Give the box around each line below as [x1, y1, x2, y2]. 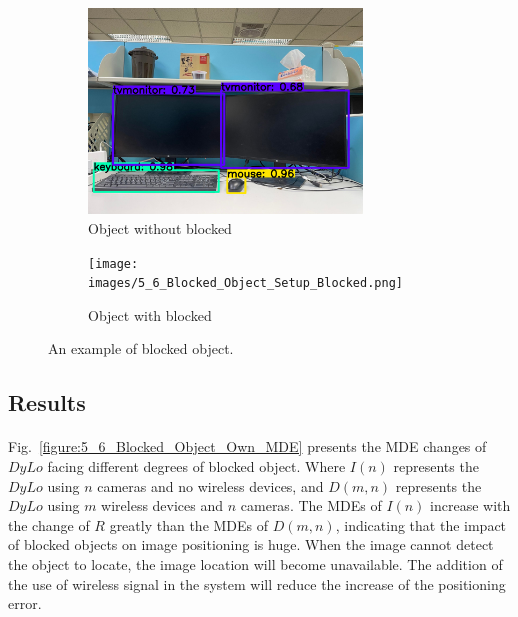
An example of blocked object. [48, 338, 234, 359]
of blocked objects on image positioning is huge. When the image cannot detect [8, 534, 494, 555]
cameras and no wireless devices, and [97, 475, 324, 496]
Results [8, 387, 86, 418]
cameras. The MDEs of [240, 495, 382, 516]
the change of [8, 514, 90, 535]
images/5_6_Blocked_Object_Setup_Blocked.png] [88, 276, 403, 291]
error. [8, 593, 42, 614]
